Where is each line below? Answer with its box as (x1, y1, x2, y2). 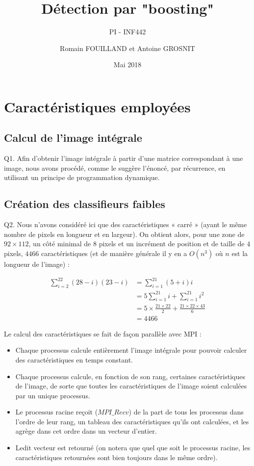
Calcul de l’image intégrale (4, 130, 142, 145)
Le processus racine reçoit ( (15, 407, 98, 417)
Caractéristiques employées (4, 96, 191, 116)
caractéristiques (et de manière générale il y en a (41, 248, 187, 259)
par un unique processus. (15, 390, 90, 400)
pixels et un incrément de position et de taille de (99, 238, 245, 249)
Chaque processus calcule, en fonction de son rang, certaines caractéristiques (15, 371, 245, 381)
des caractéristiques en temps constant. (15, 354, 133, 364)
